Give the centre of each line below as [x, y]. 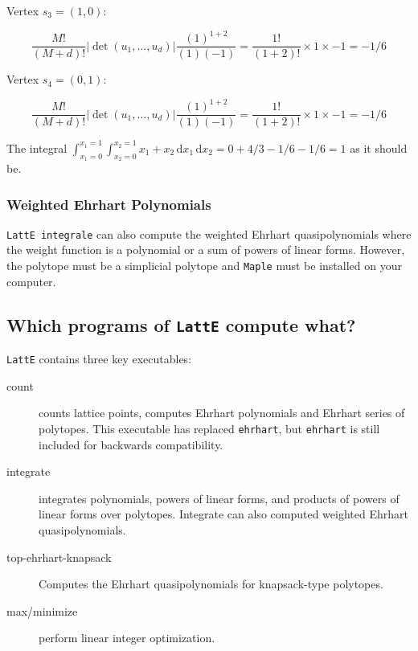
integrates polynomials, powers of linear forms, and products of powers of [219, 498]
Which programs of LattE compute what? [181, 324]
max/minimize [42, 610]
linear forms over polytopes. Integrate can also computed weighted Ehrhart [223, 514]
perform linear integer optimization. [127, 638]
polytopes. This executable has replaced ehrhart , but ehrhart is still [209, 428]
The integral [37, 147]
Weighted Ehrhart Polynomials [109, 204]
